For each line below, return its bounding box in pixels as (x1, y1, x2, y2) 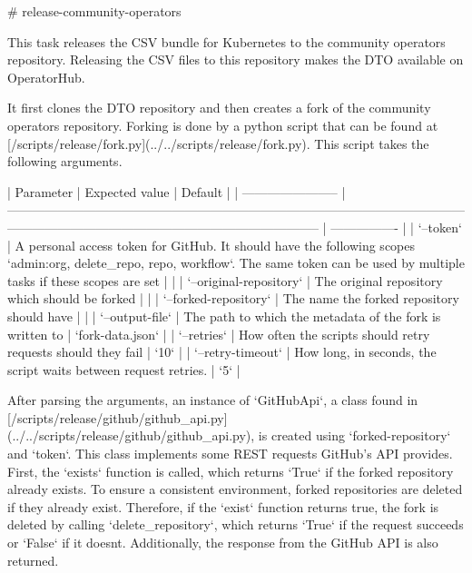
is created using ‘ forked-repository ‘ (258, 426, 451, 445)
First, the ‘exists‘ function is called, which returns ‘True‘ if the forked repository (7, 461, 454, 480)
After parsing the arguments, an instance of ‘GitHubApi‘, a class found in (7, 390, 418, 410)
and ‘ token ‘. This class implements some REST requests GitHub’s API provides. (7, 444, 453, 463)
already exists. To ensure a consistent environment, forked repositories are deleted (7, 479, 463, 499)
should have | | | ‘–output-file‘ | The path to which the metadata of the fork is (7, 306, 441, 325)
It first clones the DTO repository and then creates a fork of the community (7, 98, 431, 117)
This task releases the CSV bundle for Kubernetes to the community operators (7, 32, 446, 51)
